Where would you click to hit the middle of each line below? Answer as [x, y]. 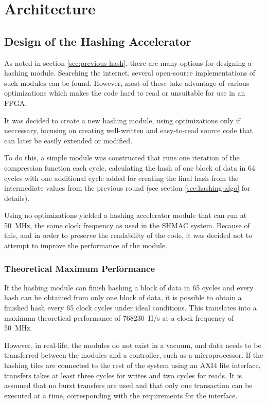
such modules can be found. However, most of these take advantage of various [127, 82]
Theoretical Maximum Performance [80, 268]
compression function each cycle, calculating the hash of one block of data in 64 [130, 167]
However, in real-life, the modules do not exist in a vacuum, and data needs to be [133, 345]
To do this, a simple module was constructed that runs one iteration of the [122, 158]
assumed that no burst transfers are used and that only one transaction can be [128, 385]
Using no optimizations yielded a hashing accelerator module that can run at [126, 215]
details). [17, 198]
